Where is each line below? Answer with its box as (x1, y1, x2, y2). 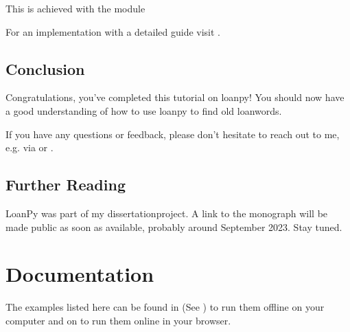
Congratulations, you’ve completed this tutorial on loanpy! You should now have (5, 90, 345, 104)
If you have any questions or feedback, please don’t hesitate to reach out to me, (5, 126, 340, 141)
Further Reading (5, 174, 126, 195)
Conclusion (5, 58, 85, 79)
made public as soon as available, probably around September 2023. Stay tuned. (5, 219, 342, 234)
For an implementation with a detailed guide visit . (5, 24, 220, 38)
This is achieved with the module (5, 1, 145, 15)
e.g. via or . (5, 140, 54, 155)
